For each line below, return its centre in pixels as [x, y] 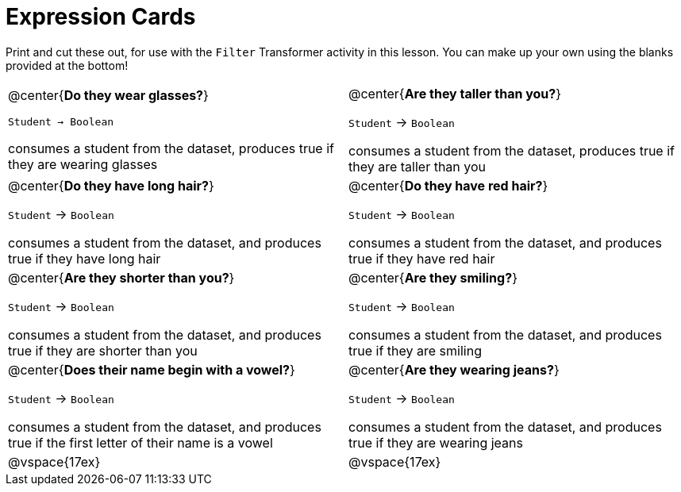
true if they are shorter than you [103, 350]
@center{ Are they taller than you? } [455, 93]
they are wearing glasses [83, 165]
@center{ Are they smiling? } [433, 277]
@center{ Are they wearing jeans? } [454, 369]
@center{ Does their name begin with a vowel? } [152, 369]
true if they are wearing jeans [436, 442]
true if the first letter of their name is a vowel [140, 442]
